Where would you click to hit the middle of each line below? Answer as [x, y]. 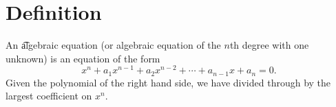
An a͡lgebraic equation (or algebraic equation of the [113, 45]
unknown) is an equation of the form [83, 58]
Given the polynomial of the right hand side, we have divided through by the [168, 82]
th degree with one [269, 45]
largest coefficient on [49, 96]
